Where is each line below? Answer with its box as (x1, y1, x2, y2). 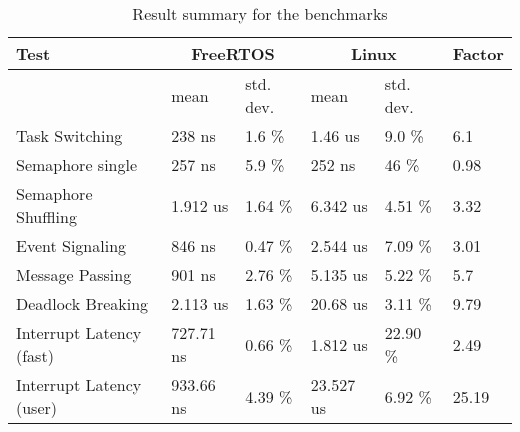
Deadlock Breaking (16, 292, 149, 315)
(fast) (16, 344, 54, 367)
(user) (16, 396, 58, 419)
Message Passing (16, 263, 132, 286)
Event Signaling (16, 234, 127, 257)
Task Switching (16, 124, 123, 147)
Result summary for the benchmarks (132, 2, 388, 25)
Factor (452, 42, 504, 65)
